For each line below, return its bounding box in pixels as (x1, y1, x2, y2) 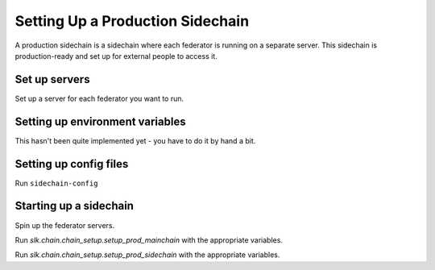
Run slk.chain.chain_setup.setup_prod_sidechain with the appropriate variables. (14, 250, 280, 260)
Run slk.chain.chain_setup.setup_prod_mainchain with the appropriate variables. (14, 235, 284, 245)
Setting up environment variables (14, 114, 186, 128)
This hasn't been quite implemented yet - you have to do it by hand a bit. (14, 135, 256, 145)
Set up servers (14, 73, 90, 86)
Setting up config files (14, 157, 129, 171)
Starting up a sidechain (14, 199, 135, 213)
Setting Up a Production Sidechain (14, 12, 250, 30)
